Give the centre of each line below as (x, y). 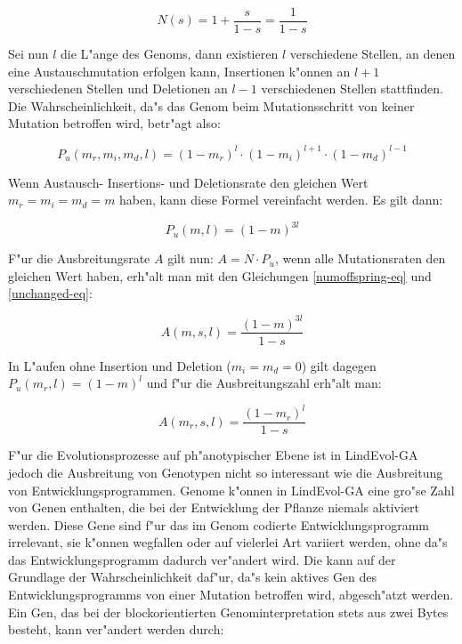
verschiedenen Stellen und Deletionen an (118, 89)
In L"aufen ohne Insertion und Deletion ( (120, 365)
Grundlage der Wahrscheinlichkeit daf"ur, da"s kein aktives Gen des (193, 577)
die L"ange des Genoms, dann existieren (170, 54)
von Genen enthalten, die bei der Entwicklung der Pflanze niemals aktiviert (214, 507)
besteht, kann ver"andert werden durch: (116, 629)
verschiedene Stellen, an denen (373, 54)
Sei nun (28, 54)
